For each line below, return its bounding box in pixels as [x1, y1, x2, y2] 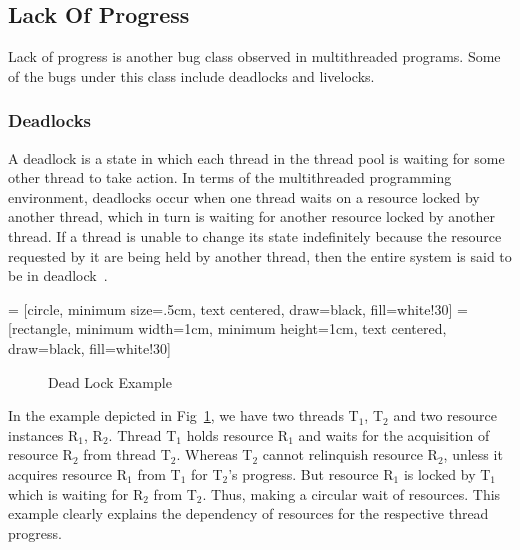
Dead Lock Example [48, 371, 172, 392]
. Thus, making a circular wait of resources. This [202, 483, 501, 504]
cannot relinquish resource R [262, 444, 438, 465]
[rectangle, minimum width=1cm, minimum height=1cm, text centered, [8, 318, 447, 339]
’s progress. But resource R [228, 463, 394, 484]
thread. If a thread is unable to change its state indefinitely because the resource [8, 225, 502, 246]
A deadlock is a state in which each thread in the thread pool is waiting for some [8, 147, 505, 168]
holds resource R [186, 424, 289, 445]
